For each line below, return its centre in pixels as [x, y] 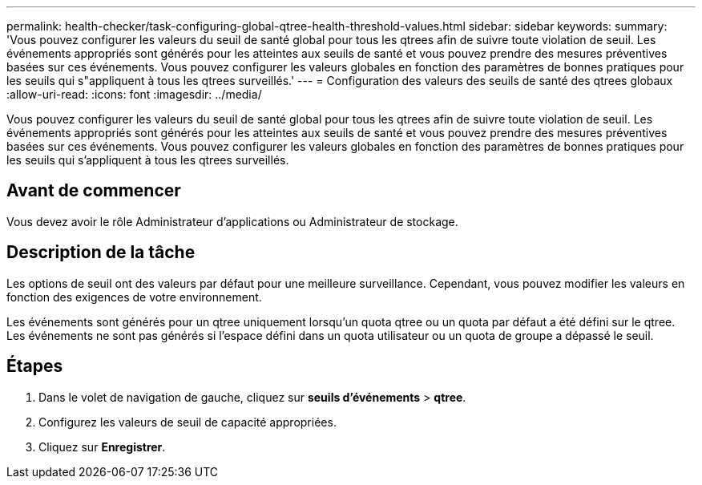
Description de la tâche [101, 253]
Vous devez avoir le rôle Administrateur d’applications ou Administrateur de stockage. [232, 221]
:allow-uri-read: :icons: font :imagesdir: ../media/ [134, 94]
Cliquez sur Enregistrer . [102, 447]
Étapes [35, 366]
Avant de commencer [94, 191]
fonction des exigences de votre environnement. [134, 297]
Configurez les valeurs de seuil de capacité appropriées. [188, 422]
